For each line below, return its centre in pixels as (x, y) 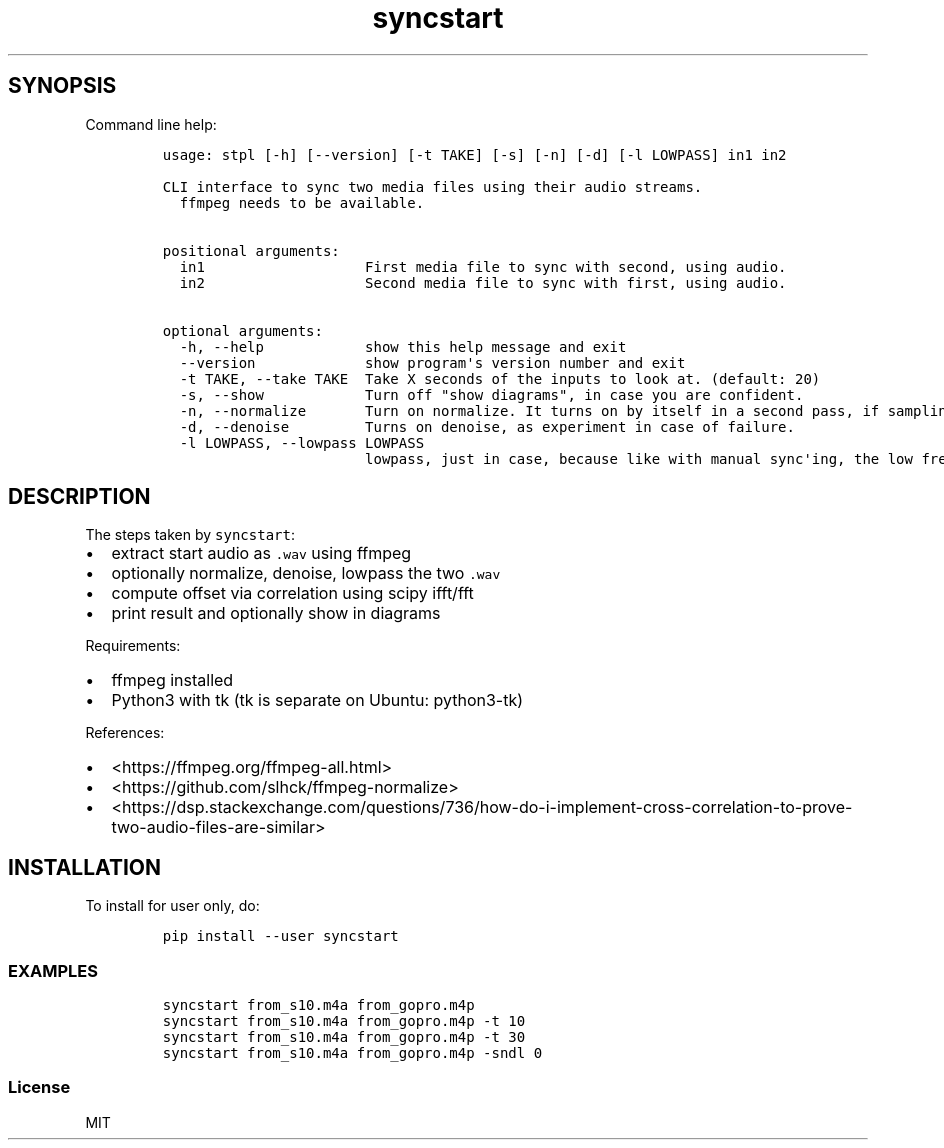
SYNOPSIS (62, 86)
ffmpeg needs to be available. (302, 202)
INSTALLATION (84, 867)
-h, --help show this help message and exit (403, 346)
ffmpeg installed (172, 680)
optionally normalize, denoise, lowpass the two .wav (306, 573)
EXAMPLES (53, 970)
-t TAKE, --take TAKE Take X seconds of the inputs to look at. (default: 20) (500, 378)
